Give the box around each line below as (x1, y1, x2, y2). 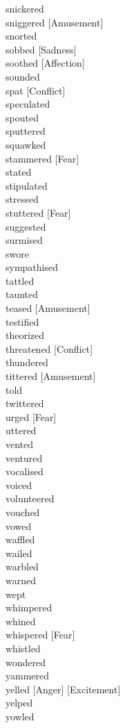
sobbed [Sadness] (6, 42, 77, 56)
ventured (6, 450, 43, 465)
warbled (6, 559, 39, 574)
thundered (6, 355, 48, 370)
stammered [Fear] (6, 151, 79, 165)
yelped (6, 695, 33, 710)
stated (6, 165, 32, 179)
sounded (6, 69, 40, 83)
